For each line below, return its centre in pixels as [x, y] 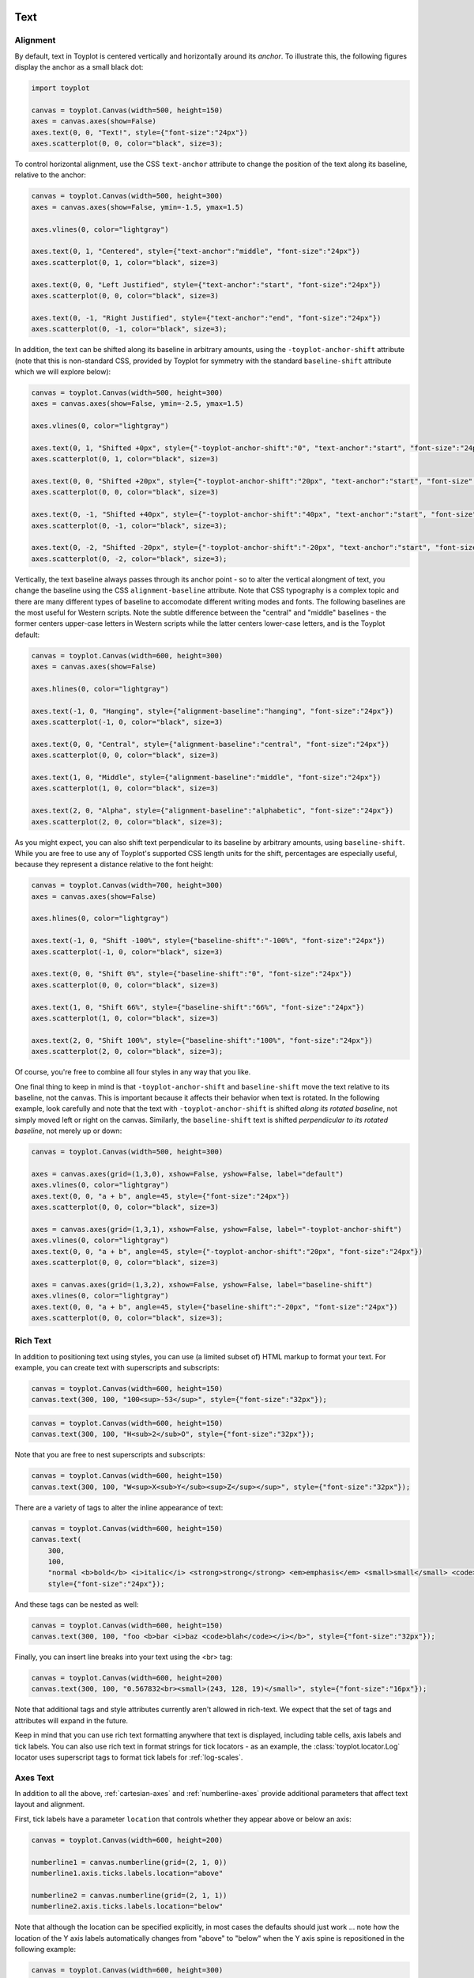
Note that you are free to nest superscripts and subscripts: [110, 1455]
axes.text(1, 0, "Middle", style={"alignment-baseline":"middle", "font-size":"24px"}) [206, 777]
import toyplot [60, 88]
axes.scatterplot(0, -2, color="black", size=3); [129, 559]
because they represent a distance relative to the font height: [114, 864]
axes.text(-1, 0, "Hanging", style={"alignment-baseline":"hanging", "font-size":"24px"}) [213, 711]
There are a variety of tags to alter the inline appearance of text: [119, 1507]
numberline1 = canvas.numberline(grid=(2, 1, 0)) [129, 1862]
